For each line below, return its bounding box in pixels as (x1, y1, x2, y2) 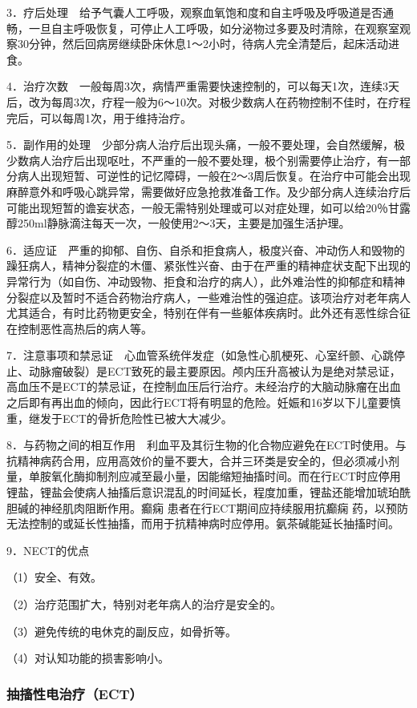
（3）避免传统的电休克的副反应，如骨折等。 (6, 622, 237, 639)
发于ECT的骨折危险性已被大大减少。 (39, 409, 233, 426)
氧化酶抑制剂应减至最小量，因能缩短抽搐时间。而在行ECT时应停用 (51, 468, 401, 485)
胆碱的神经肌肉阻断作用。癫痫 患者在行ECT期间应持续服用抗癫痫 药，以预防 (6, 499, 409, 516)
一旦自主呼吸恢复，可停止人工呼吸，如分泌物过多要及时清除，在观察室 (28, 19, 399, 36)
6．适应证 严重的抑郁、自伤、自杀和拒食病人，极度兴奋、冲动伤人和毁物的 (6, 241, 405, 258)
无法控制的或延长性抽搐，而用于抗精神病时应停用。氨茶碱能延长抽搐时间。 (6, 515, 399, 532)
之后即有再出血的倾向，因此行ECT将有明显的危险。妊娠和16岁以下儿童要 (6, 394, 390, 411)
